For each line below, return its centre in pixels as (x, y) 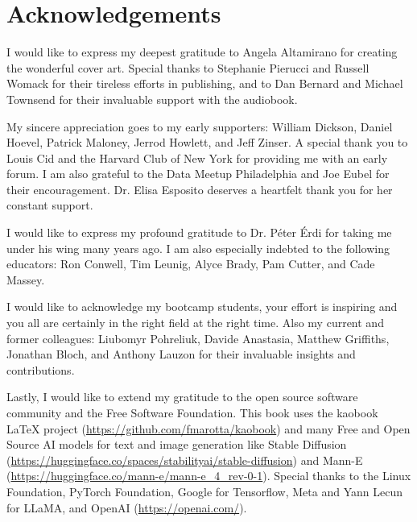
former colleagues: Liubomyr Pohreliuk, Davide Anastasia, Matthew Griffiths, (198, 338)
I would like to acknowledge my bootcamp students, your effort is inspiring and (202, 307)
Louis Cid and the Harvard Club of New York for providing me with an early (197, 157)
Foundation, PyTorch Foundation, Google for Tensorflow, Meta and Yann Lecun (204, 491)
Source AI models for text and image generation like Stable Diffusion (177, 444)
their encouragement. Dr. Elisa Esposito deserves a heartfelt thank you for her (200, 189)
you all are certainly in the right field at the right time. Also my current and (195, 323)
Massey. (26, 279)
